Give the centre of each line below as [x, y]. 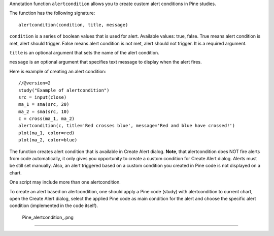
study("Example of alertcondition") [64, 90]
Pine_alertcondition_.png [48, 217]
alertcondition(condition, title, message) [73, 25]
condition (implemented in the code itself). [54, 205]
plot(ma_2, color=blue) [48, 140]
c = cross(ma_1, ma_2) [47, 119]
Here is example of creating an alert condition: [58, 71]
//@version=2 [35, 83]
